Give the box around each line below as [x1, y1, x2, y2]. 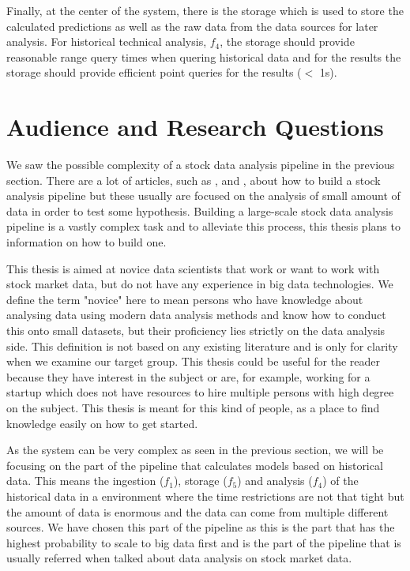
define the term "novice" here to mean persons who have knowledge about [6, 291, 363, 307]
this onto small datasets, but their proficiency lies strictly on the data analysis [6, 322, 386, 339]
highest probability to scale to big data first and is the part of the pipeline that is [6, 534, 401, 550]
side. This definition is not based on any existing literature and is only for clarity [6, 337, 398, 354]
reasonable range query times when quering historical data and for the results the [6, 48, 401, 65]
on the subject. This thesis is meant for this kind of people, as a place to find [6, 400, 380, 415]
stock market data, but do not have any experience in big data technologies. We [6, 276, 393, 292]
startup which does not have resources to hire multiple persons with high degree [6, 384, 394, 400]
